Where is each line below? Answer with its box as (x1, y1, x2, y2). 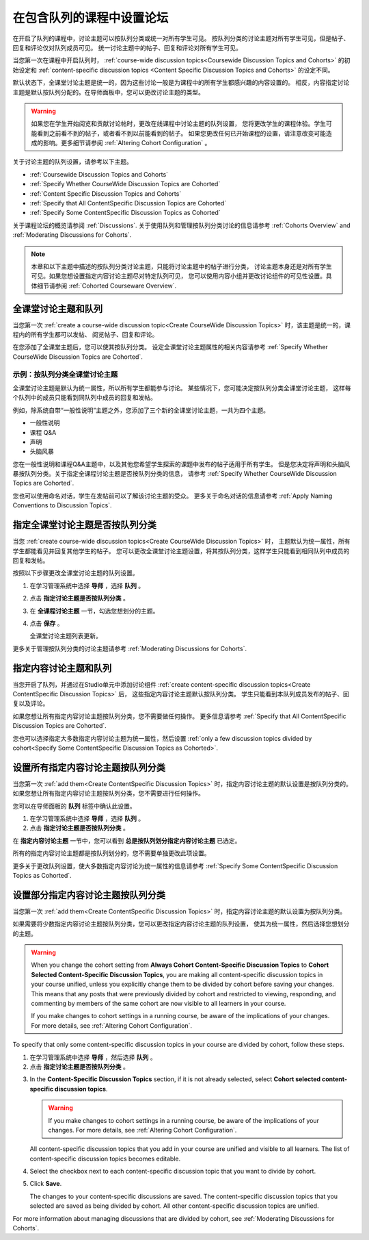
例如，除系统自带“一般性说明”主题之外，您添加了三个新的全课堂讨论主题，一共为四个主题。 (12, 406, 270, 414)
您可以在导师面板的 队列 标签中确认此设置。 (12, 802, 136, 810)
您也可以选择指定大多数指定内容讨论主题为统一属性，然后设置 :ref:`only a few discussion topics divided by (12, 734, 312, 742)
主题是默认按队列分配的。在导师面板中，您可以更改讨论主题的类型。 (12, 88, 204, 96)
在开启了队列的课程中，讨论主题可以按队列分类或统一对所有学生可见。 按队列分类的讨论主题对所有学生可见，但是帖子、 (12, 34, 350, 42)
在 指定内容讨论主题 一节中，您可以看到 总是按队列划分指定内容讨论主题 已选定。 (12, 836, 241, 845)
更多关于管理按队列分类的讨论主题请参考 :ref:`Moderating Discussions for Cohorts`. (12, 644, 247, 653)
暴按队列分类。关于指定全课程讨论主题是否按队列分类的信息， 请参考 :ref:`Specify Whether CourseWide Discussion (12, 470, 338, 478)
